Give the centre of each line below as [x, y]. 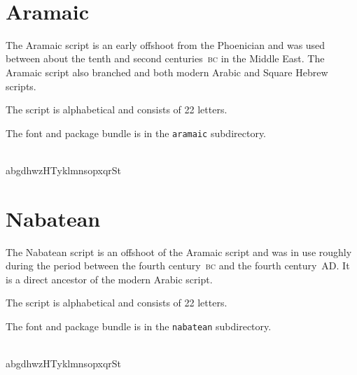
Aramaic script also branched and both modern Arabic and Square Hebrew [167, 72]
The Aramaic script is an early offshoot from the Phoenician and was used [166, 44]
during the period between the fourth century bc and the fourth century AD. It [178, 266]
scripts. [21, 86]
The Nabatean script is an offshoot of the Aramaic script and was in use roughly [179, 252]
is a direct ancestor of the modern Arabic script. [109, 279]
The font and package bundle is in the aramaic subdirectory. [136, 133]
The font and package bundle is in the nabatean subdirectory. [139, 326]
